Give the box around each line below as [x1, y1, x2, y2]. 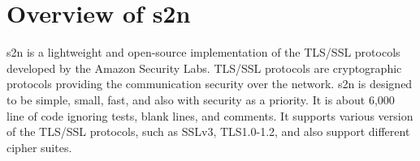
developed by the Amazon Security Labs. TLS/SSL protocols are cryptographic [6, 59, 402, 76]
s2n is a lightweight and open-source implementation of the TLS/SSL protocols [6, 44, 401, 61]
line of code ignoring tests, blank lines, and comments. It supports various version [6, 107, 414, 124]
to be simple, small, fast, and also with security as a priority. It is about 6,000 [6, 91, 395, 108]
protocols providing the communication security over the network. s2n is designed [6, 75, 413, 92]
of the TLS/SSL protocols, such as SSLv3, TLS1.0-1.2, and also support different [6, 123, 410, 140]
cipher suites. [6, 138, 72, 155]
